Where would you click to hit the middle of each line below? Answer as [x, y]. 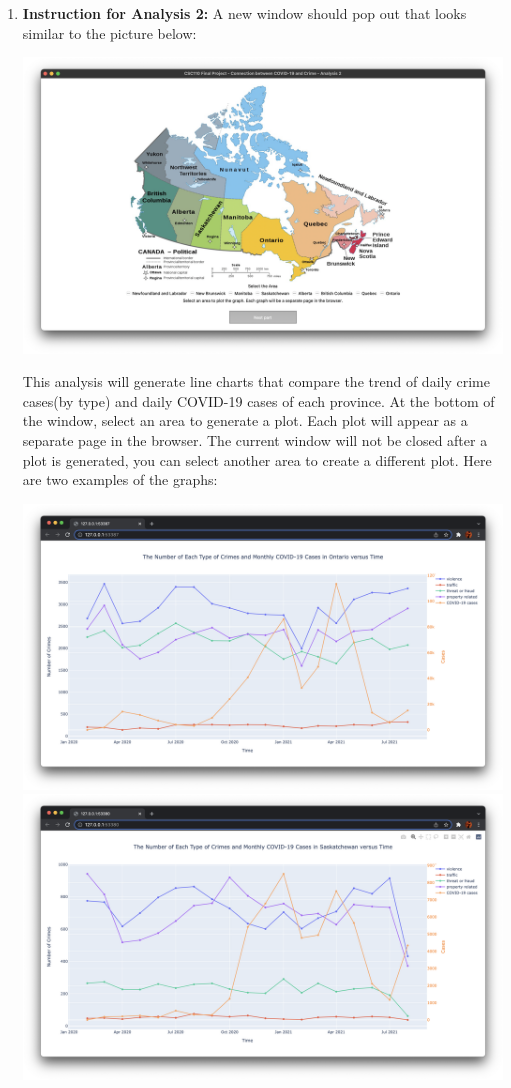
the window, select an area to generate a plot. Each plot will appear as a [245, 420]
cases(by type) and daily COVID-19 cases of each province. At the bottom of [258, 400]
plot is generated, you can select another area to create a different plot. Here [257, 459]
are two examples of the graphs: [120, 479]
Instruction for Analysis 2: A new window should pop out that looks [244, 13]
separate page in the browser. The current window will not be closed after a [255, 439]
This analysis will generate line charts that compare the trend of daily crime [256, 381]
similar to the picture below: [109, 32]
